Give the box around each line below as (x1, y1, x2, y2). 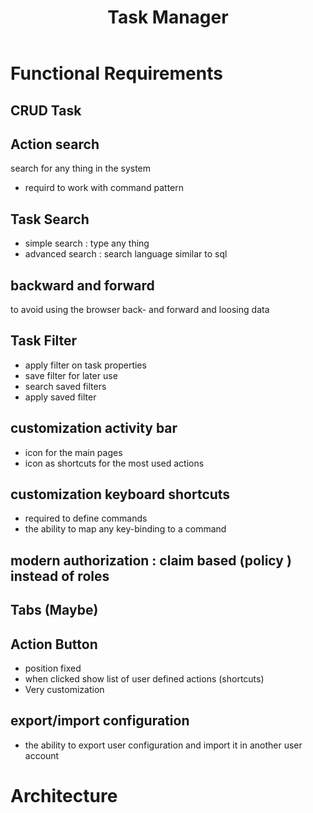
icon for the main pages (24, 446, 123, 458)
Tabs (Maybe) (10, 602, 99, 619)
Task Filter (10, 332, 78, 350)
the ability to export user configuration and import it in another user (24, 739, 303, 751)
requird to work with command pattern (24, 182, 184, 194)
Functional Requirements (10, 62, 223, 85)
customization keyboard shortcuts (10, 486, 231, 503)
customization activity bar (10, 420, 178, 437)
